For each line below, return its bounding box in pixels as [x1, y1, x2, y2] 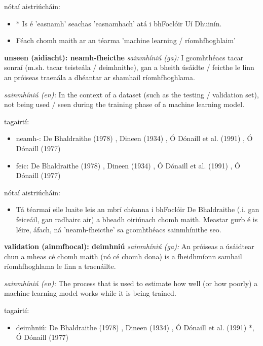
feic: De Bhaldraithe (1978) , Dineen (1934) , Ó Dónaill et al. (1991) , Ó [16, 160, 241, 170]
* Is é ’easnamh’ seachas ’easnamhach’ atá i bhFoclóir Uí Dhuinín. [16, 18, 222, 28]
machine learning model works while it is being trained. [4, 288, 176, 298]
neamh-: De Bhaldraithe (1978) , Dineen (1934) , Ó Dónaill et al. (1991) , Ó [16, 133, 253, 144]
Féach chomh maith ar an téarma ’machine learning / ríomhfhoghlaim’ [16, 35, 236, 46]
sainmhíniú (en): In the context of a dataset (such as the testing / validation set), [4, 89, 259, 99]
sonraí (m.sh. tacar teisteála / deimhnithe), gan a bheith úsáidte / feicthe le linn [4, 62, 254, 73]
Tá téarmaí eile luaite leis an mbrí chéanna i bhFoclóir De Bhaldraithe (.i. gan [16, 204, 259, 215]
